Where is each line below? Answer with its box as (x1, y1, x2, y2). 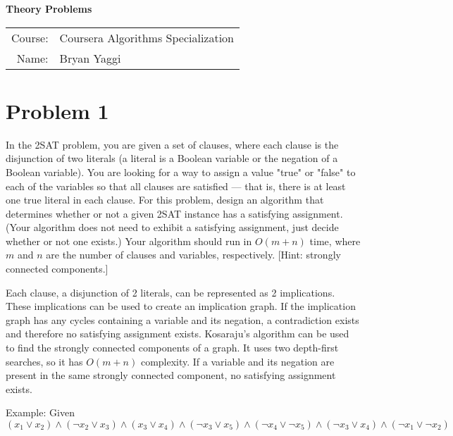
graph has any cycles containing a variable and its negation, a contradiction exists (6, 312, 359, 327)
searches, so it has (6, 354, 83, 368)
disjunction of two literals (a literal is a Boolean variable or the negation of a (6, 151, 338, 166)
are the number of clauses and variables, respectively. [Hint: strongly (46, 247, 341, 262)
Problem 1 (6, 96, 109, 125)
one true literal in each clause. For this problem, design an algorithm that (6, 192, 324, 207)
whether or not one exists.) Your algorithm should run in (6, 233, 252, 248)
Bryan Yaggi (59, 49, 121, 66)
